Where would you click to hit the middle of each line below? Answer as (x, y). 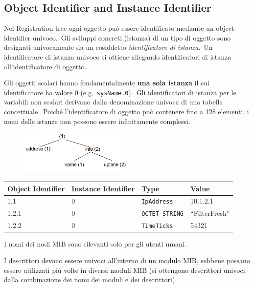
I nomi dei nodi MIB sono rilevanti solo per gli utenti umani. (95, 244)
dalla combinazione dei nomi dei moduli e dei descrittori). (91, 279)
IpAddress (157, 202)
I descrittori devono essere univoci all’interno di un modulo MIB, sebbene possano (127, 260)
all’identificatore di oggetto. (45, 66)
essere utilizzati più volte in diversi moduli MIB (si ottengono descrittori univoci (125, 270)
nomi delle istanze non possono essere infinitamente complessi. (97, 121)
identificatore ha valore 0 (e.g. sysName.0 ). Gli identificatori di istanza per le (120, 92)
